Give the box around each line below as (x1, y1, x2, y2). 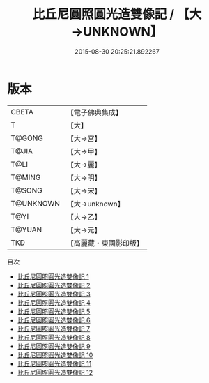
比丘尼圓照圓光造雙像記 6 (17, 315, 91, 324)
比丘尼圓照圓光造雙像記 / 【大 (32, 6, 202, 22)
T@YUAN (10, 225, 42, 234)
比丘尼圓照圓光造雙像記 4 (17, 298, 91, 307)
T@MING (10, 172, 41, 182)
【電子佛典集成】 (66, 107, 123, 117)
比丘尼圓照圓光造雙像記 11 (17, 359, 92, 368)
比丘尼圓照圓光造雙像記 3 (17, 290, 91, 298)
